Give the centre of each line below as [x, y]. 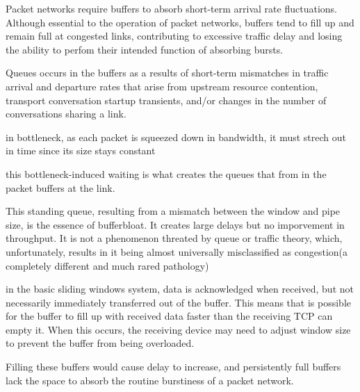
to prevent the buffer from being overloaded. [100, 343]
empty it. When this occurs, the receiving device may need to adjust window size [178, 329]
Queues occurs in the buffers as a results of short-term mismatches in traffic [167, 73]
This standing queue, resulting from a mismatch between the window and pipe [173, 211]
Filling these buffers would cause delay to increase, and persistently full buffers [173, 367]
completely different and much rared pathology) [107, 265]
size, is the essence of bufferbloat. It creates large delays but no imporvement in [175, 224]
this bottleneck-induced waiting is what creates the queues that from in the [166, 173]
